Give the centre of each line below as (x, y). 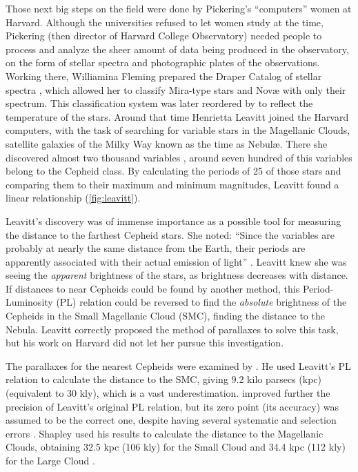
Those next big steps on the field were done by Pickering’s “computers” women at (179, 8)
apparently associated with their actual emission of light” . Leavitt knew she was (176, 261)
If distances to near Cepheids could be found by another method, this (153, 288)
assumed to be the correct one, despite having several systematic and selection (171, 420)
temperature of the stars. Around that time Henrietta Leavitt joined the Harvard (177, 116)
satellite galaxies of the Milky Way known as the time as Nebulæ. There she (167, 143)
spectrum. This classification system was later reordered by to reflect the (159, 103)
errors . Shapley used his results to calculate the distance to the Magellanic (165, 433)
